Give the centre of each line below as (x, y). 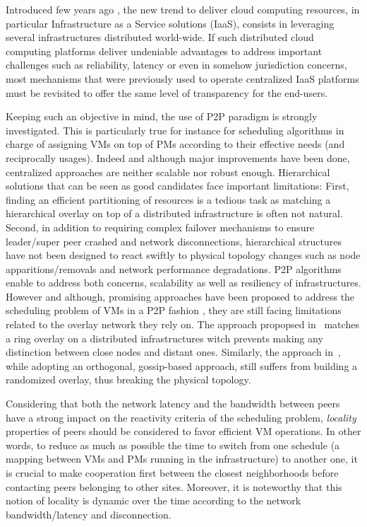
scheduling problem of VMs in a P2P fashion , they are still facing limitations (174, 310)
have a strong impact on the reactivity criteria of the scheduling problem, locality (181, 417)
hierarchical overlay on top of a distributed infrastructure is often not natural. (174, 213)
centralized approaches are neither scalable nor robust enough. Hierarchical (168, 172)
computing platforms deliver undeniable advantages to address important (164, 51)
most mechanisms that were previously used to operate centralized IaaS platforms (182, 78)
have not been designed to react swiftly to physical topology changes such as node (183, 255)
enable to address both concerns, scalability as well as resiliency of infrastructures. (183, 283)
